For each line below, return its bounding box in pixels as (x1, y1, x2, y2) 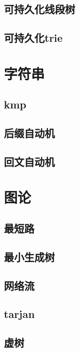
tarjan (4, 306, 35, 321)
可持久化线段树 (4, 1, 75, 17)
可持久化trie (4, 30, 63, 45)
